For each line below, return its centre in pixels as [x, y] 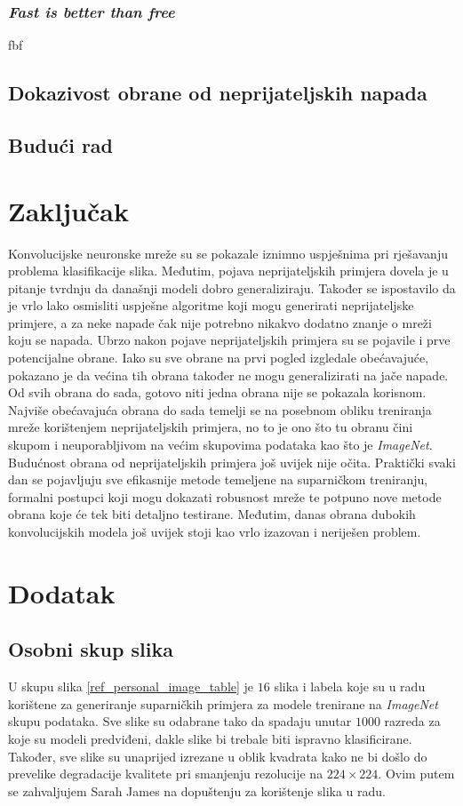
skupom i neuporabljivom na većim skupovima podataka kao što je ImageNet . [220, 445]
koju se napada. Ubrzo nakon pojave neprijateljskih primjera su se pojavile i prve [229, 340]
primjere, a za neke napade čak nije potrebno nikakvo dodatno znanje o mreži [220, 322]
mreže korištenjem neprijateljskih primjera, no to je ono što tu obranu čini [211, 427]
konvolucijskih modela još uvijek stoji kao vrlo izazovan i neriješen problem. [215, 531]
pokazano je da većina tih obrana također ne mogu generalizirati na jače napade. [228, 375]
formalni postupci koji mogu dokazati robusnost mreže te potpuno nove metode [225, 496]
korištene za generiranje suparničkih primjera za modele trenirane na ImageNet [223, 703]
